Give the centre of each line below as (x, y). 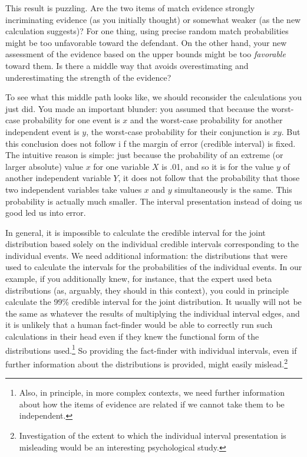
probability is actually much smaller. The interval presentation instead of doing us (154, 201)
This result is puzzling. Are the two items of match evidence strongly (130, 8)
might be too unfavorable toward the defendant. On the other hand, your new (146, 42)
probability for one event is (71, 120)
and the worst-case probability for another (207, 120)
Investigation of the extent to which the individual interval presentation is (153, 435)
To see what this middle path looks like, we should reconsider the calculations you (153, 97)
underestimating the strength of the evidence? (88, 77)
